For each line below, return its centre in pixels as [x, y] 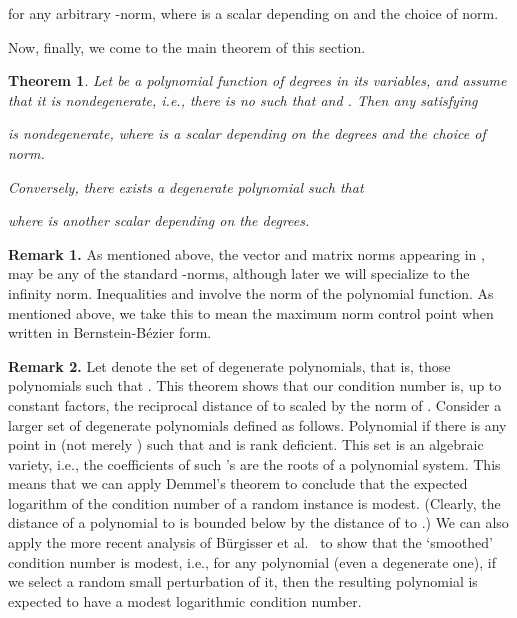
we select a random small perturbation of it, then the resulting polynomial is [243, 581]
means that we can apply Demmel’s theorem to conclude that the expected [238, 483]
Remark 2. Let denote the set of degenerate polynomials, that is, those [229, 365]
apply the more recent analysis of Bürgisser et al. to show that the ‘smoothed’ [250, 542]
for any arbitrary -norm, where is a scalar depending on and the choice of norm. [253, 13]
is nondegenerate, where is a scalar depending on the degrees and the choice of [247, 133]
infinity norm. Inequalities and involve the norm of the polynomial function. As [251, 292]
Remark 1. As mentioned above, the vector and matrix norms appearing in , [246, 253]
